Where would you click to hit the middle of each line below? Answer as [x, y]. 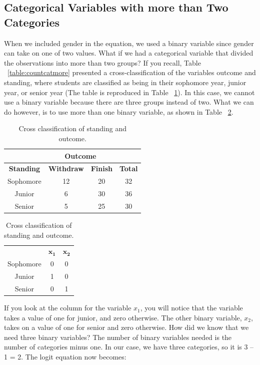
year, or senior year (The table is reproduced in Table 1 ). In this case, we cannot [129, 92]
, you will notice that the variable [191, 308]
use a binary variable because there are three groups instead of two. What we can [129, 102]
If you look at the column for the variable [68, 308]
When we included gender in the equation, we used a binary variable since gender [129, 43]
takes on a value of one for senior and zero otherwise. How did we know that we [126, 327]
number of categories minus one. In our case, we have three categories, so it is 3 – [129, 347]
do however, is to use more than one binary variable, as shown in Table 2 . [119, 111]
